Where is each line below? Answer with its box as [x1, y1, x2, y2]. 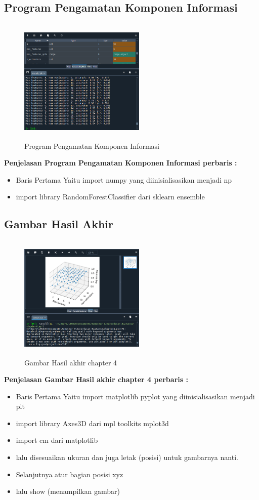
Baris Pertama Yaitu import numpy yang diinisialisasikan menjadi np [16, 174, 232, 185]
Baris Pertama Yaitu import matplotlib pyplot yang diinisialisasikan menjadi [16, 391, 255, 401]
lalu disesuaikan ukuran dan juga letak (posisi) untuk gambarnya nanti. [16, 452, 238, 463]
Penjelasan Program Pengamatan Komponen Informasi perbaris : [4, 157, 237, 168]
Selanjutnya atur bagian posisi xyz [16, 469, 123, 479]
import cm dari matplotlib [16, 435, 98, 445]
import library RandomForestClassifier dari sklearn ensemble [16, 191, 205, 202]
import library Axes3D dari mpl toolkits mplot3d [16, 418, 169, 428]
